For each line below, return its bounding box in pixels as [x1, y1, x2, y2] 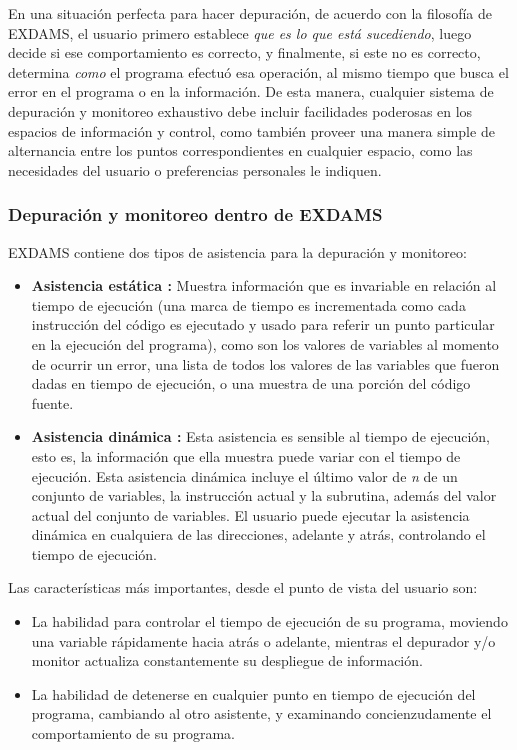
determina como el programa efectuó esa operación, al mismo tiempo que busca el [8, 61, 509, 82]
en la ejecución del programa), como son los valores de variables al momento [31, 333, 499, 354]
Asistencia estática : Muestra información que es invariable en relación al [31, 275, 497, 296]
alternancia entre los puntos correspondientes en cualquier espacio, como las [8, 140, 473, 161]
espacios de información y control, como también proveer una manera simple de [8, 120, 495, 141]
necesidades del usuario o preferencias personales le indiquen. [8, 159, 382, 180]
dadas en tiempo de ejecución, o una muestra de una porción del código [31, 373, 471, 394]
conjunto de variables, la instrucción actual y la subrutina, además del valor [31, 485, 497, 506]
